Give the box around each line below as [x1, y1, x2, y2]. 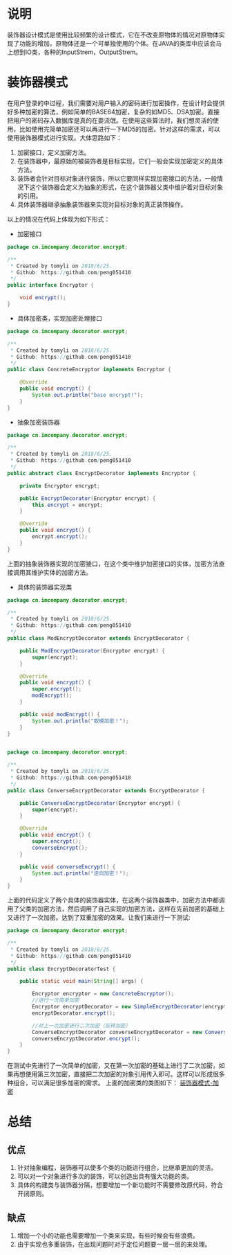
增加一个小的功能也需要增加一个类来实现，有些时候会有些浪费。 [17, 1231, 199, 1240]
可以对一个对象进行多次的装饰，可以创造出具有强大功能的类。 [17, 1172, 193, 1181]
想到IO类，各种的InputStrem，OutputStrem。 [12, 48, 142, 56]
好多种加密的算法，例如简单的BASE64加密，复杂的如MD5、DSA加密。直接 [7, 107, 220, 116]
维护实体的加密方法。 [30, 568, 92, 576]
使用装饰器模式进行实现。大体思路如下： [7, 133, 122, 142]
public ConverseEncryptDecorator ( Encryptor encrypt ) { [19, 799, 181, 807]
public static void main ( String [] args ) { [19, 978, 144, 985]
